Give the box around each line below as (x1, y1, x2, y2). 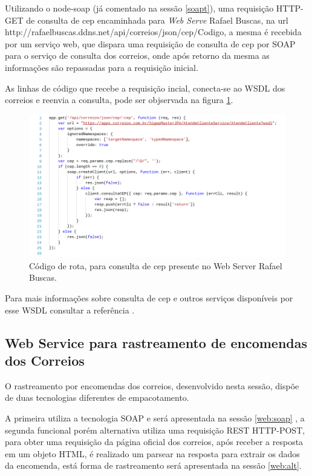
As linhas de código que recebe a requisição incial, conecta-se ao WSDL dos (5, 81, 285, 94)
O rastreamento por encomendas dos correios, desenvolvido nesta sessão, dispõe (5, 379, 299, 392)
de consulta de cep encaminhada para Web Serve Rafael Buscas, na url (26, 13, 288, 26)
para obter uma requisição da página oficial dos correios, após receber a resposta (5, 435, 304, 448)
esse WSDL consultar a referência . (5, 303, 135, 316)
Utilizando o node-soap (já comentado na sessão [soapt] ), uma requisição (5, 2, 274, 14)
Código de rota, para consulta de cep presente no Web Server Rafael (29, 259, 282, 272)
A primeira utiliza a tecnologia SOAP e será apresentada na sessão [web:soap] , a (5, 412, 305, 424)
